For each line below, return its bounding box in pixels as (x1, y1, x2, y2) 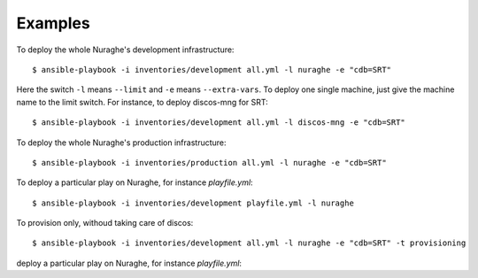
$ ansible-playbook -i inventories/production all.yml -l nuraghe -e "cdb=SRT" (32, 158, 387, 167)
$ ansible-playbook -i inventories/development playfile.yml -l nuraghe (32, 197, 354, 208)
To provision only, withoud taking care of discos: (16, 218, 194, 228)
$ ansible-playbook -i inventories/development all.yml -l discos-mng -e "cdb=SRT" (32, 118, 406, 127)
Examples (16, 13, 90, 33)
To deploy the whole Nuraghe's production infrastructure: (16, 137, 227, 148)
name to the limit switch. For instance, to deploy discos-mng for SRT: (16, 97, 269, 107)
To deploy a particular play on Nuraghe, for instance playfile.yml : (16, 177, 253, 188)
